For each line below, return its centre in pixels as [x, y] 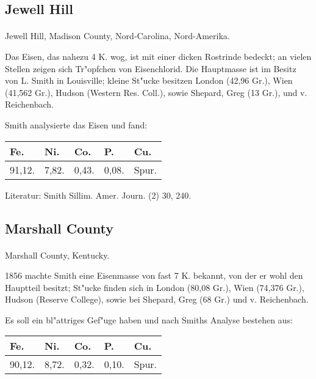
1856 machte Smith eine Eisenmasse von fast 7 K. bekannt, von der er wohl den [154, 275]
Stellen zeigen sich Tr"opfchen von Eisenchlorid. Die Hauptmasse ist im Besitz [151, 68]
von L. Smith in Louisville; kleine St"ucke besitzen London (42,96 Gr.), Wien [149, 80]
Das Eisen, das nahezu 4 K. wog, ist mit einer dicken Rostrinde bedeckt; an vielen [158, 56]
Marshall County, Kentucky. [57, 255]
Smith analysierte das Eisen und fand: [76, 124]
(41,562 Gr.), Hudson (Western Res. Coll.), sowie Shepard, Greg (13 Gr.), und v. [156, 92]
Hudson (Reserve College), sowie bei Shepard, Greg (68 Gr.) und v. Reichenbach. [157, 299]
